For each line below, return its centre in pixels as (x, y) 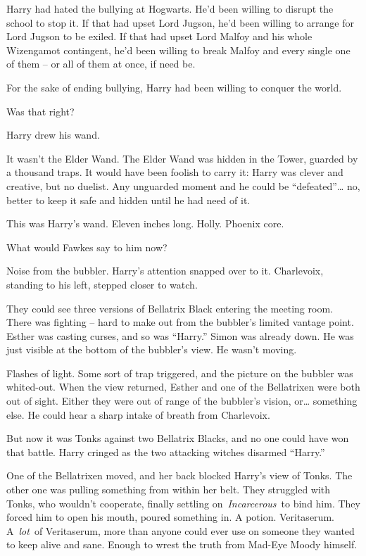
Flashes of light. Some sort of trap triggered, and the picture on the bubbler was (180, 373)
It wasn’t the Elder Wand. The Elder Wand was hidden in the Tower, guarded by (182, 158)
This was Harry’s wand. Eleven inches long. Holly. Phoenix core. (145, 223)
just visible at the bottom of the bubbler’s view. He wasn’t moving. (152, 349)
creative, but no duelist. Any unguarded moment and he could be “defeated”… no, (183, 185)
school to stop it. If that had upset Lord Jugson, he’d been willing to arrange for (181, 22)
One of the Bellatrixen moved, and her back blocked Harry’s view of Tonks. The (179, 475)
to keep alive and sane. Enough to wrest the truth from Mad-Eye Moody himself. (182, 544)
